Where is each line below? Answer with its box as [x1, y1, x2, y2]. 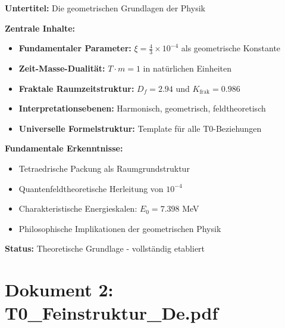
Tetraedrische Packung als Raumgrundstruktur [18, 162, 190, 174]
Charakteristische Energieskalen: [18, 202, 137, 215]
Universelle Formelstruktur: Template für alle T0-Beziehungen [18, 122, 262, 134]
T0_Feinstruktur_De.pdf [5, 301, 218, 325]
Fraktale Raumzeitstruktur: [18, 82, 134, 94]
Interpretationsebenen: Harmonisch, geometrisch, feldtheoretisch [18, 102, 266, 115]
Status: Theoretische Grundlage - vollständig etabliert [5, 242, 205, 255]
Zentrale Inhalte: [5, 21, 76, 34]
